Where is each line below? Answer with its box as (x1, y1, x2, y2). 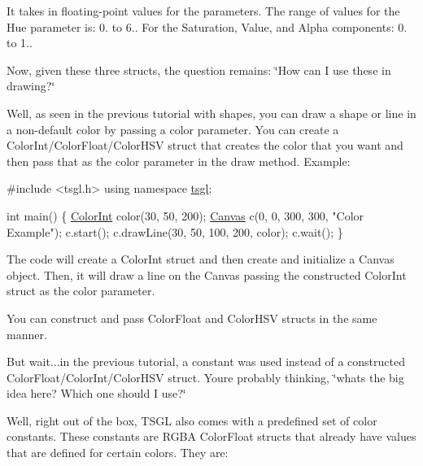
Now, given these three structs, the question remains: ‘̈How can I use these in (7, 61, 391, 78)
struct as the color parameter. (7, 282, 155, 299)
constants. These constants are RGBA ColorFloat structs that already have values (7, 428, 416, 445)
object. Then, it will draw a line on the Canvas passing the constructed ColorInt (7, 266, 407, 283)
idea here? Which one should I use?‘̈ (7, 385, 186, 402)
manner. (7, 325, 47, 342)
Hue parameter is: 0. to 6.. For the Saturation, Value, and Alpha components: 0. (7, 18, 408, 35)
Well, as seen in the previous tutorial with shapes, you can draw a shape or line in (7, 104, 416, 121)
